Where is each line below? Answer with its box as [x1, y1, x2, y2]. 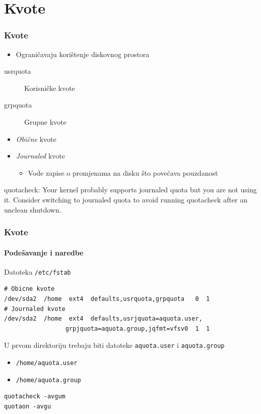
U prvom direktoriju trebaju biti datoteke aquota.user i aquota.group [4, 340, 225, 350]
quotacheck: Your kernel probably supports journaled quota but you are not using [4, 184, 257, 195]
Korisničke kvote [24, 82, 75, 93]
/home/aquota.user [16, 359, 78, 367]
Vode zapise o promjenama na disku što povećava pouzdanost [28, 167, 218, 178]
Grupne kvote [24, 116, 67, 127]
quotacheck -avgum [4, 393, 66, 400]
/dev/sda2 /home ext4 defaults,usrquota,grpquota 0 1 [4, 295, 210, 303]
